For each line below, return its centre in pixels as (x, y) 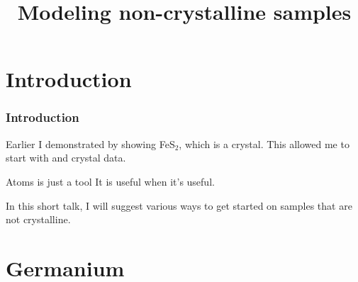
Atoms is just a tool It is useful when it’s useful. (110, 181)
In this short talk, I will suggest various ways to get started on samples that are (179, 205)
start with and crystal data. (66, 158)
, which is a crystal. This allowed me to (264, 143)
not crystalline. (38, 219)
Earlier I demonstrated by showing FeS (90, 143)
